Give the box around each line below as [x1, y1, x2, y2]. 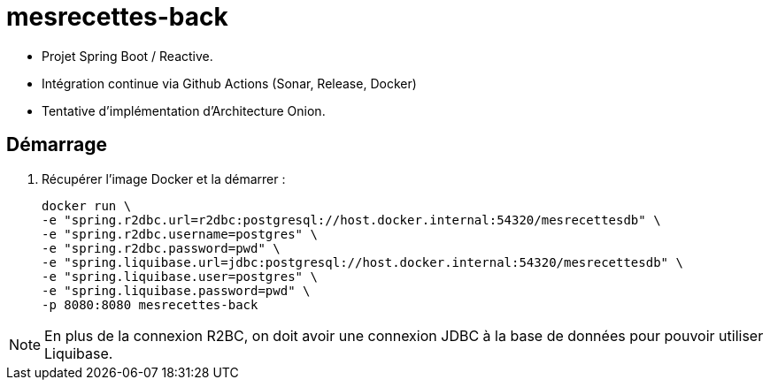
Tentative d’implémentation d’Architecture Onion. [42, 102, 326, 118]
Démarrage [6, 133, 107, 156]
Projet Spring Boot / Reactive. [42, 48, 213, 64]
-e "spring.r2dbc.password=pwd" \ [42, 240, 281, 255]
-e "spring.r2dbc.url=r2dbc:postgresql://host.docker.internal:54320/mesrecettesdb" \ [42, 212, 661, 227]
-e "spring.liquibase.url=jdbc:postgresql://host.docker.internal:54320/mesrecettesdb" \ [42, 254, 683, 269]
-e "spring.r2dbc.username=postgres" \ [42, 226, 318, 241]
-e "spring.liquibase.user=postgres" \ [42, 269, 318, 284]
